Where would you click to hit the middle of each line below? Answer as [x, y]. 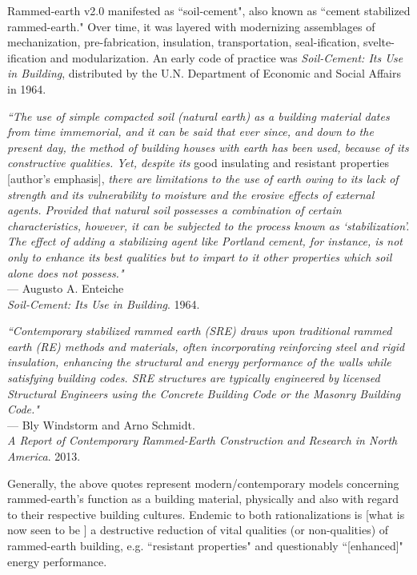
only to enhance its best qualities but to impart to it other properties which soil [200, 256]
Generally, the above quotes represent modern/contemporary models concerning [203, 483]
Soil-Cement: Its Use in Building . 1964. [104, 303]
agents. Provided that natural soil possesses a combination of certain [174, 210]
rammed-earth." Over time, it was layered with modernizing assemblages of [191, 26]
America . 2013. [44, 456]
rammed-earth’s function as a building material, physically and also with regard [203, 499]
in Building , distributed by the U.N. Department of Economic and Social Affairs [204, 73]
